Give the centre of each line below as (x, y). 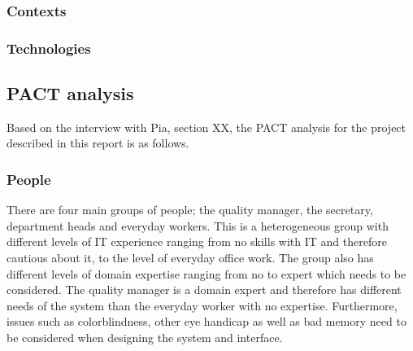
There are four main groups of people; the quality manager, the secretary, (190, 210)
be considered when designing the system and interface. (145, 338)
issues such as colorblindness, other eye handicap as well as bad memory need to (206, 321)
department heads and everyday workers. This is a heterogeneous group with (198, 225)
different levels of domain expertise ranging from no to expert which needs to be (206, 273)
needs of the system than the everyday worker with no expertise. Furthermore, (202, 305)
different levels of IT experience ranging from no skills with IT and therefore (197, 241)
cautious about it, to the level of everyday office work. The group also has (190, 258)
